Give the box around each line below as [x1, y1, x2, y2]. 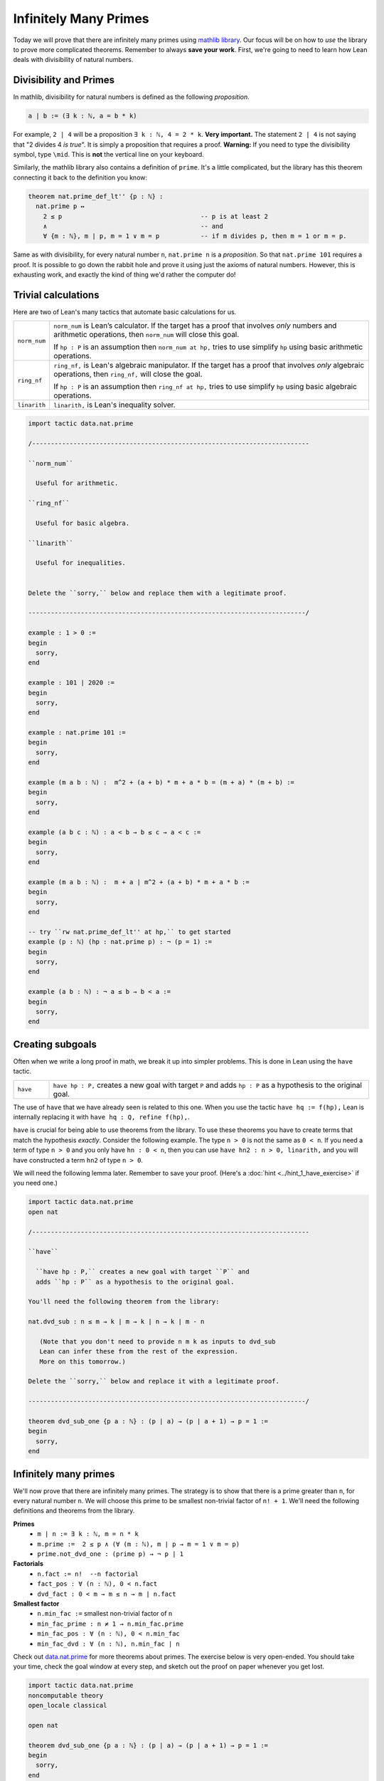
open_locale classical [28, 1701, 107, 1710]
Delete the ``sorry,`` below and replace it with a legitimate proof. [28, 1377, 280, 1386]
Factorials [13, 1559, 44, 1568]
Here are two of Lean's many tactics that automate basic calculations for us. [13, 307, 237, 316]
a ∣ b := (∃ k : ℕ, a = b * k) [28, 112, 138, 120]
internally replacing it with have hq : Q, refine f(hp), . [13, 1113, 190, 1121]
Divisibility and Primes [13, 74, 115, 86]
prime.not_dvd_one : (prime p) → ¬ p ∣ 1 [37, 1550, 184, 1558]
